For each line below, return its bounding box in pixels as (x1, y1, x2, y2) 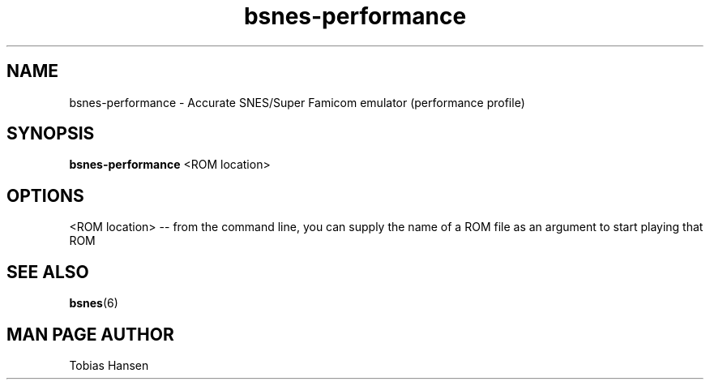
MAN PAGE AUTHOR (6, 324, 174, 345)
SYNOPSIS (6, 123, 95, 144)
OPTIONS (6, 185, 84, 206)
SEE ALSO (6, 261, 89, 282)
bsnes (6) (69, 296, 118, 311)
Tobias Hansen (69, 358, 149, 372)
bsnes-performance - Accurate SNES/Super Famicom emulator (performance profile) (69, 95, 525, 109)
